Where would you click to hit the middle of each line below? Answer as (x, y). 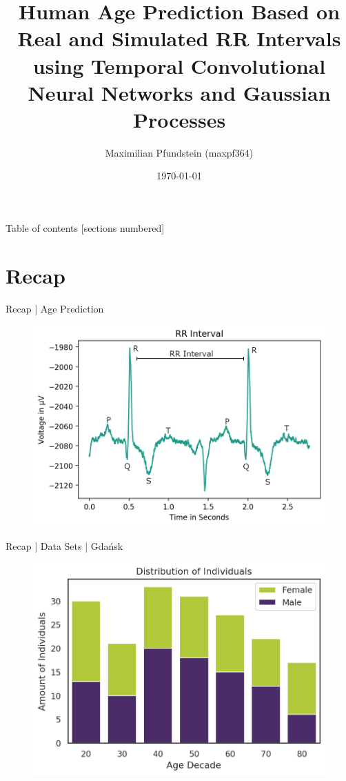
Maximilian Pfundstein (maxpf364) (179, 152)
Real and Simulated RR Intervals (179, 38)
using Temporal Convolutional (179, 65)
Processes (179, 119)
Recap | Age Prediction (55, 308)
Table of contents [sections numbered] (85, 228)
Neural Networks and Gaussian (179, 92)
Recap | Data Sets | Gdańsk (64, 545)
